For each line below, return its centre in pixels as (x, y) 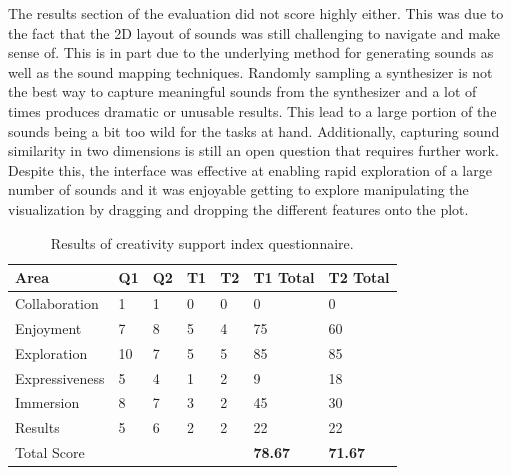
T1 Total (284, 277)
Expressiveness (60, 377)
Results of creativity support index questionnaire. (202, 242)
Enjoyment (48, 327)
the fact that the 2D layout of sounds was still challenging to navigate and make (254, 32)
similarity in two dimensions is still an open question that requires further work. (253, 150)
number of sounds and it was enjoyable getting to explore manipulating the (238, 189)
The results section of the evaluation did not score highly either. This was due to (256, 13)
